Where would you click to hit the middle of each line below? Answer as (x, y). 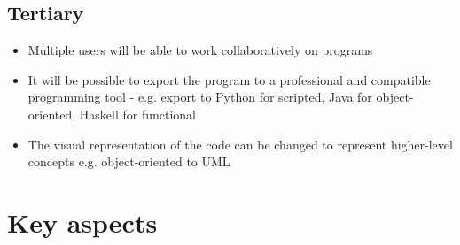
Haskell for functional (137, 114)
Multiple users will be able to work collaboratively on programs (200, 50)
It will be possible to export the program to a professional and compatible (229, 79)
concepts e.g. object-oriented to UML (129, 161)
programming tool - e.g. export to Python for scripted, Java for (200, 97)
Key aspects (82, 222)
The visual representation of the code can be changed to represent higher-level (240, 144)
